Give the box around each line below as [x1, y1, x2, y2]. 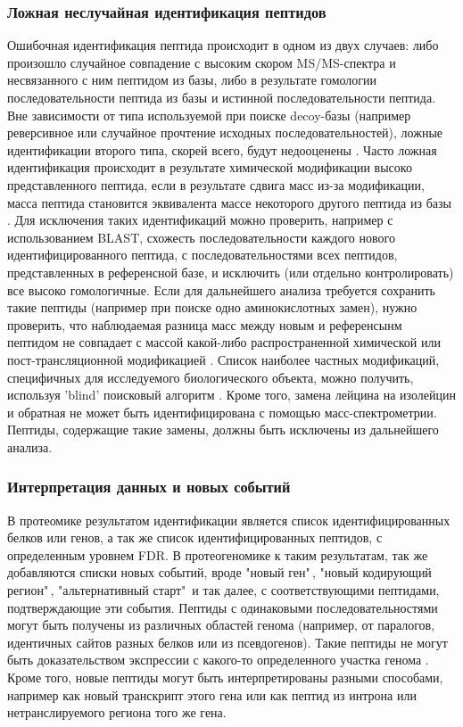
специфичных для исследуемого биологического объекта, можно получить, [7, 368, 414, 386]
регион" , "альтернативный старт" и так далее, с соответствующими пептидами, [7, 581, 440, 599]
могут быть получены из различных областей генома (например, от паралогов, [7, 615, 435, 634]
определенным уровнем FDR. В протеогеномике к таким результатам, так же [7, 545, 428, 564]
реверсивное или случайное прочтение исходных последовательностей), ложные [7, 123, 443, 142]
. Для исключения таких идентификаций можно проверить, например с [7, 211, 393, 229]
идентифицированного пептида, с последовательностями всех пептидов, [7, 245, 398, 264]
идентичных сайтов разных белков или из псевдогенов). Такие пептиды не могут [7, 632, 448, 651]
